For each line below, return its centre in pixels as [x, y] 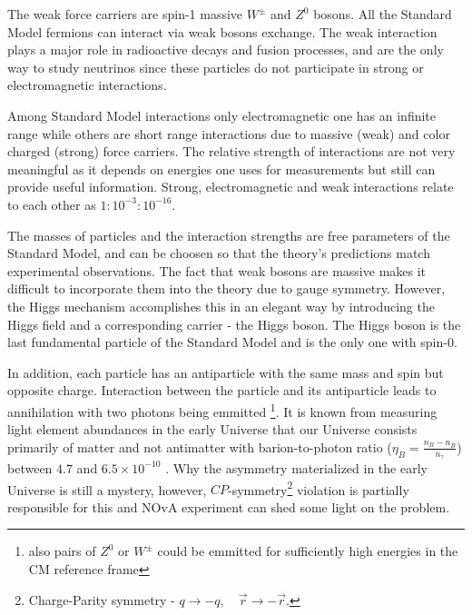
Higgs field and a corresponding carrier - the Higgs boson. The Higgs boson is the [234, 324]
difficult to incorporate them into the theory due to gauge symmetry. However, [226, 288]
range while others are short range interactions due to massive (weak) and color [229, 133]
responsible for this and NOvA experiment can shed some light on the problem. [229, 506]
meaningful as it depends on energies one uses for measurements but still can [221, 169]
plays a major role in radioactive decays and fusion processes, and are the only [226, 50]
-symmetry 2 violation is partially [319, 488]
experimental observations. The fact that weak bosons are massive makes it [217, 270]
